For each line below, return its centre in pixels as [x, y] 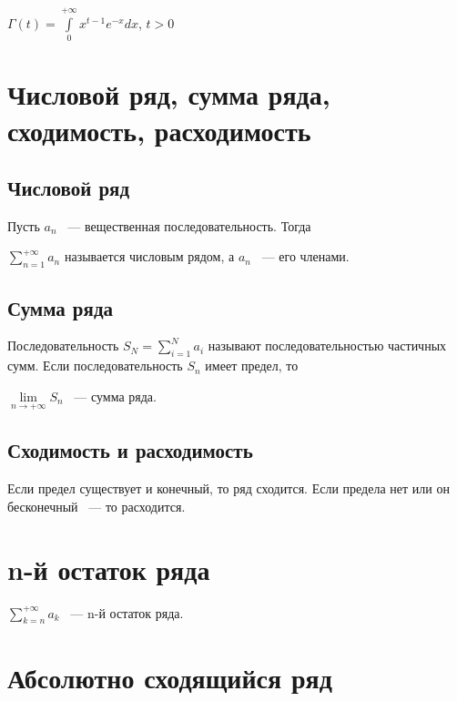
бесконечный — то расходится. [96, 506]
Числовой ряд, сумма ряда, [169, 94]
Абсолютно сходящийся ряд [170, 677]
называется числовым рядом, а [149, 256]
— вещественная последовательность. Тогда [189, 225]
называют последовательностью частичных [327, 345]
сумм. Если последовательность [95, 366]
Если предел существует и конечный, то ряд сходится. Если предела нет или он [228, 488]
